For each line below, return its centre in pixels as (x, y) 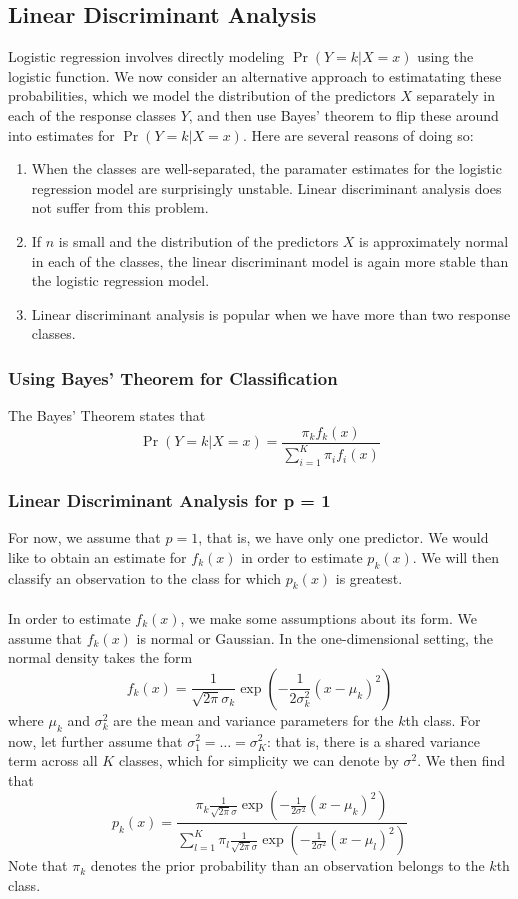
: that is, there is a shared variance (373, 740)
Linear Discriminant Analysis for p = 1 (169, 499)
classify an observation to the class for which (145, 577)
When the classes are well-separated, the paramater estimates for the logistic (266, 168)
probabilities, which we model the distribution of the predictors (202, 95)
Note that (38, 865)
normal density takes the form (100, 657)
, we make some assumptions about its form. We (328, 617)
